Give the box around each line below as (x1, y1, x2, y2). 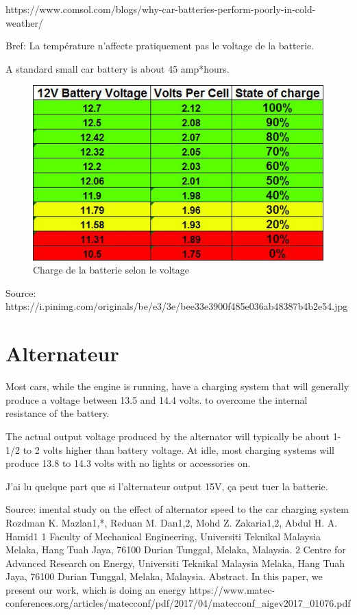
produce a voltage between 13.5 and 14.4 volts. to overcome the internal (5, 392, 308, 407)
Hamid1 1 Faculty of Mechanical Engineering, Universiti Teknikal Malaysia (5, 529, 321, 543)
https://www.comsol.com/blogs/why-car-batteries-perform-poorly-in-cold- (5, 2, 316, 16)
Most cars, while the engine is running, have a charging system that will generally (5, 379, 349, 394)
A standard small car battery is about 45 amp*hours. (5, 61, 230, 75)
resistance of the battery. (5, 406, 110, 420)
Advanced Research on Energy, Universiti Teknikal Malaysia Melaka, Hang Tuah (5, 555, 345, 570)
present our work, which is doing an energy (5, 582, 186, 596)
